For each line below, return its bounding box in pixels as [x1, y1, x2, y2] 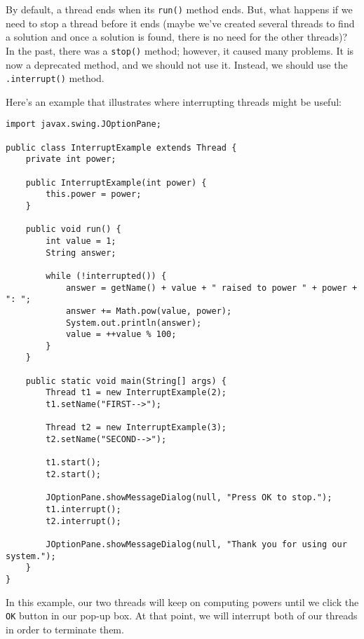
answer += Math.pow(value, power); [65, 305, 232, 316]
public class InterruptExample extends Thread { [6, 142, 237, 153]
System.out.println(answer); [65, 317, 202, 328]
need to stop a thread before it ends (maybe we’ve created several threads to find [6, 15, 355, 30]
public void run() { [25, 224, 121, 235]
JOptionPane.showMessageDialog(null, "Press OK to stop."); [46, 493, 332, 503]
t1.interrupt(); [46, 504, 121, 514]
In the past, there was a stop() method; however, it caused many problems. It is [6, 43, 354, 57]
